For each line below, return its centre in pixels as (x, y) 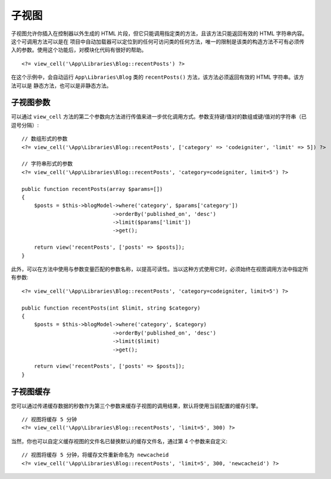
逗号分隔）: (25, 125)
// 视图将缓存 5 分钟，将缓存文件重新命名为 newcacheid (95, 455)
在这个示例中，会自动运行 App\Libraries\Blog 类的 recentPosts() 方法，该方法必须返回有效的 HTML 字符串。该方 (157, 77)
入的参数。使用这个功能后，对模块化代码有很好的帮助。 (79, 50)
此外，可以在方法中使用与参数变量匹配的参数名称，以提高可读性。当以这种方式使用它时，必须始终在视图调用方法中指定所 (160, 269)
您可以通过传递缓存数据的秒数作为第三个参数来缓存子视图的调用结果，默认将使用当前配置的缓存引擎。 (136, 406)
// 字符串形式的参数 (47, 164)
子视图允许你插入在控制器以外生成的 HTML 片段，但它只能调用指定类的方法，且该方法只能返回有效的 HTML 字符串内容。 (159, 33)
